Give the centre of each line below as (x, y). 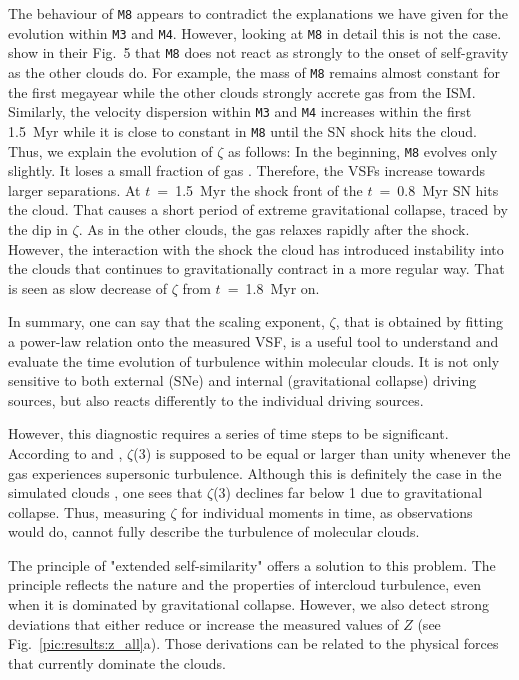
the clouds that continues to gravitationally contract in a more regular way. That (256, 268)
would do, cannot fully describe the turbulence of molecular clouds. (214, 531)
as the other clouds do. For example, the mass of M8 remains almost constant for (254, 71)
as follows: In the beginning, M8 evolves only (363, 150)
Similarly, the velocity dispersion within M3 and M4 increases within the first (240, 111)
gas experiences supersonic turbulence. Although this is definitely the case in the (255, 472)
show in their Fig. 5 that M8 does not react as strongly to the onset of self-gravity (258, 52)
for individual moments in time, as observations (327, 511)
